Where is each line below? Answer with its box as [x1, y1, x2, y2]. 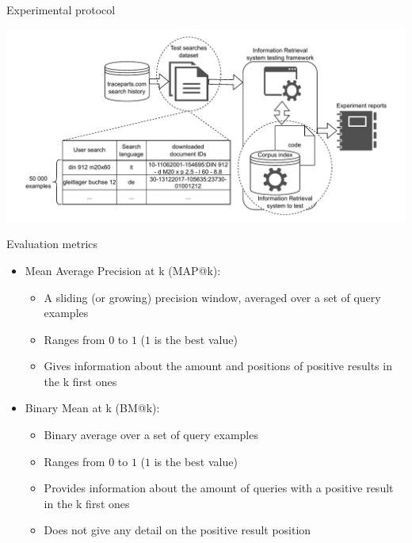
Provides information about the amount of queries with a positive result [44, 480, 394, 496]
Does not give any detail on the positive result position [44, 522, 311, 538]
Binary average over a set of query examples [44, 426, 258, 443]
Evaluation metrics [6, 235, 98, 252]
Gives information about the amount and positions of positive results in [44, 358, 392, 374]
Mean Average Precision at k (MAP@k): [25, 262, 221, 278]
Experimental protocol [6, 2, 116, 17]
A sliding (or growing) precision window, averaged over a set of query [44, 289, 381, 305]
